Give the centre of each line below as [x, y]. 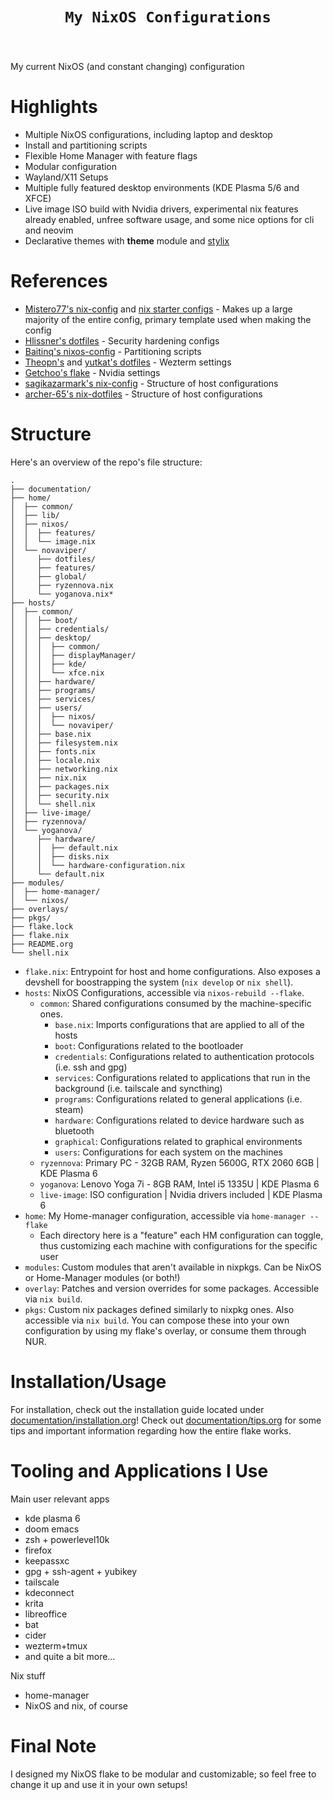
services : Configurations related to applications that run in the [182, 1077]
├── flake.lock [42, 927]
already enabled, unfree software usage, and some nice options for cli [169, 220]
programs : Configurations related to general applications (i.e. [178, 1099]
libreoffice [46, 1614]
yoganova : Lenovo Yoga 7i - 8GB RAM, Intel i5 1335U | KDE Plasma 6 [179, 1184]
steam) [69, 1109]
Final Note [53, 1746]
